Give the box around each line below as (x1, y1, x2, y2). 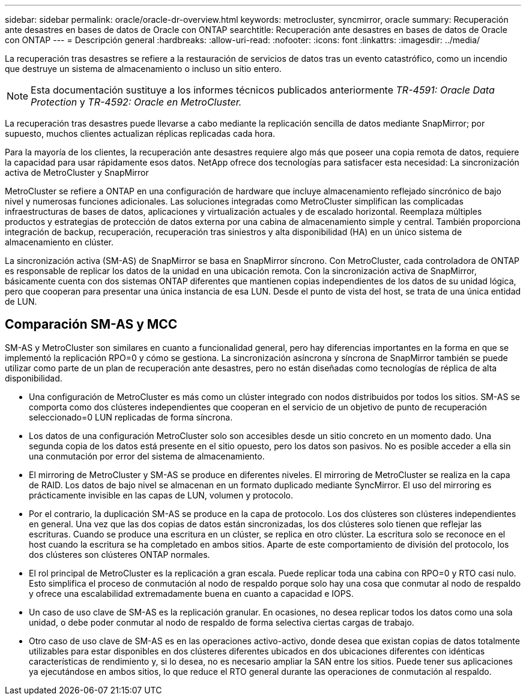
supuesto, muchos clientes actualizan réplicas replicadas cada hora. (5, 128, 276, 139)
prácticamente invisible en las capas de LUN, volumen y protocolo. (29, 489, 293, 500)
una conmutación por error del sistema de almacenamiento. (29, 450, 265, 461)
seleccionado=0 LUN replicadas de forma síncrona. (29, 411, 233, 422)
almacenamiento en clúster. (5, 237, 113, 247)
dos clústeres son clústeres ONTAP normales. (29, 549, 210, 560)
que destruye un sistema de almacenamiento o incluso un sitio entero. (5, 64, 282, 74)
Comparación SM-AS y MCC (5, 317, 178, 332)
